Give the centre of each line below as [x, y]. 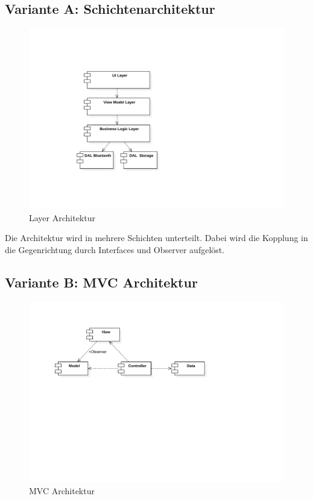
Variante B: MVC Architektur [101, 282]
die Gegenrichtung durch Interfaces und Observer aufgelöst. [115, 249]
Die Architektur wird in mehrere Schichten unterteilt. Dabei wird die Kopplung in [156, 238]
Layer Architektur [62, 217]
